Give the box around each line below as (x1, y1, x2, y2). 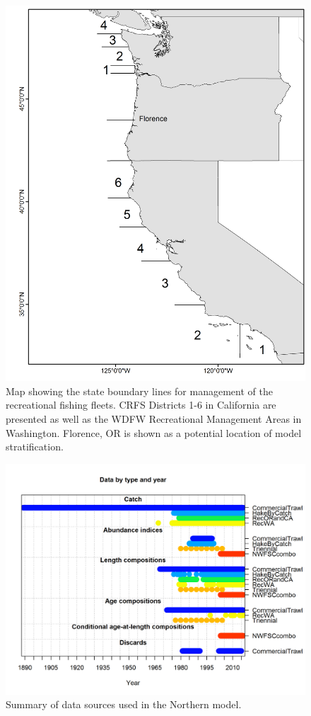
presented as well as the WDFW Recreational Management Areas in (6, 411, 302, 426)
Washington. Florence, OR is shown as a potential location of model (6, 425, 302, 440)
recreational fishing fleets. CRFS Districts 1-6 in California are (6, 397, 276, 412)
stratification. (6, 439, 64, 454)
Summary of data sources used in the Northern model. (6, 697, 242, 712)
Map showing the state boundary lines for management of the (6, 383, 273, 398)
